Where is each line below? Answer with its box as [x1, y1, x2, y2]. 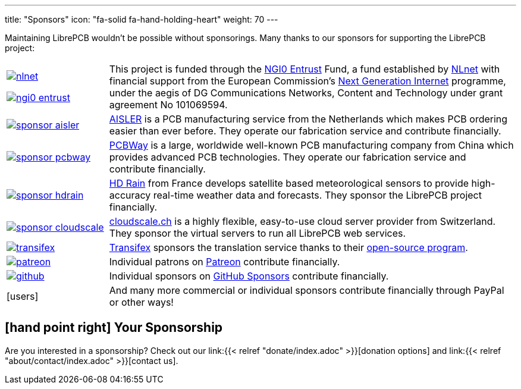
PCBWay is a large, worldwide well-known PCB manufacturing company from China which [109, 139, 514, 151]
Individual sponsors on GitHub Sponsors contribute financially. [109, 270, 389, 282]
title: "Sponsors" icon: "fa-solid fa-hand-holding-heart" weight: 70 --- [5, 14, 278, 24]
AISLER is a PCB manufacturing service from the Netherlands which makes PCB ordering [109, 113, 508, 125]
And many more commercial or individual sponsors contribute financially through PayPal [109, 284, 504, 296]
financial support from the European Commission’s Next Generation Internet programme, [109, 75, 506, 87]
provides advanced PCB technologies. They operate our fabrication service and [109, 151, 466, 163]
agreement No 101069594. [109, 99, 228, 111]
